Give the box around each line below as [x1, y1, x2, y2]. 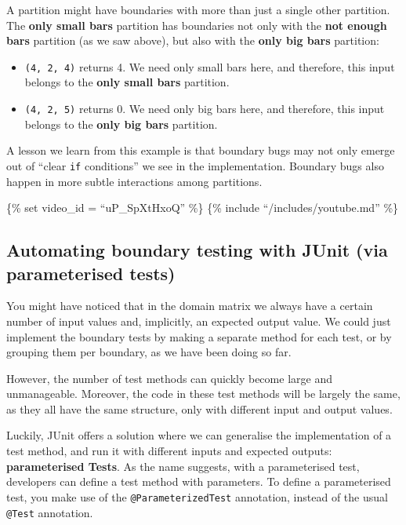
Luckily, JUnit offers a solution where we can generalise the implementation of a [6, 427, 392, 443]
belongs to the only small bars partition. [24, 74, 230, 90]
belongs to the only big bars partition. [24, 115, 218, 132]
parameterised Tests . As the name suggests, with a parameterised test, [6, 458, 360, 474]
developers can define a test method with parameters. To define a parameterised [6, 473, 391, 490]
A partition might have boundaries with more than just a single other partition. [6, 2, 390, 17]
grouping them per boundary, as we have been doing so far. [6, 344, 292, 360]
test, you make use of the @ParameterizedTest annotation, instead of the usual [6, 488, 388, 505]
